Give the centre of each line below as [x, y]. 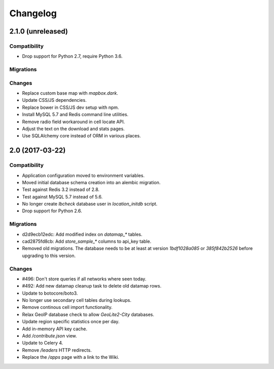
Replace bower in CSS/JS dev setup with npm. [71, 107]
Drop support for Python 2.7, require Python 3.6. [72, 56]
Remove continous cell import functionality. [67, 307]
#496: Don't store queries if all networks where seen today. [84, 279]
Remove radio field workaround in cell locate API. [74, 122]
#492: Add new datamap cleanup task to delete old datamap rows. [92, 286]
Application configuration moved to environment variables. [83, 175]
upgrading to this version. [49, 256]
